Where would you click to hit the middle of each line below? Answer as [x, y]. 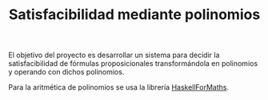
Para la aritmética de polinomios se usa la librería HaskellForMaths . [119, 87]
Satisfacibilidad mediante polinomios [134, 15]
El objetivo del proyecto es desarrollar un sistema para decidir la [114, 55]
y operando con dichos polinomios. [66, 72]
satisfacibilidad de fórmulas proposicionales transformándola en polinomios [133, 63]
